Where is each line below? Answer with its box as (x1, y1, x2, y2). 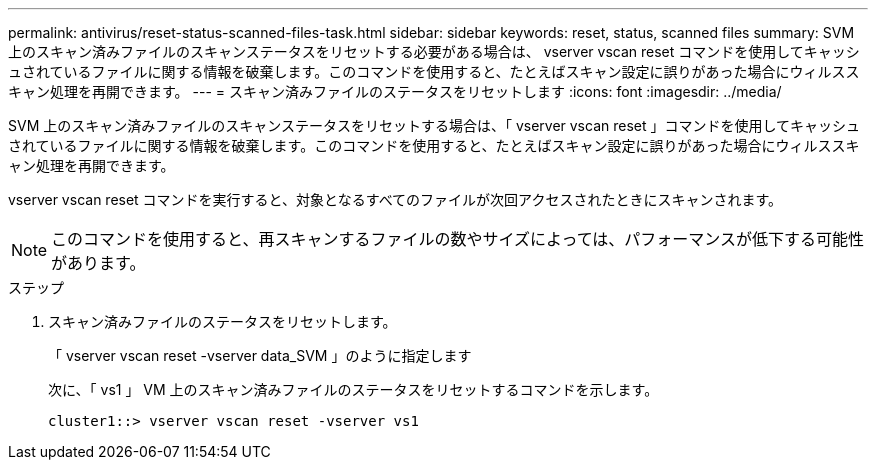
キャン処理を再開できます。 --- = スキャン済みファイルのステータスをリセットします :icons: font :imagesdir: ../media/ (8, 83, 782, 100)
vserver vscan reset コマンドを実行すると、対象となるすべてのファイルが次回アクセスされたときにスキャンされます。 (8, 191, 782, 208)
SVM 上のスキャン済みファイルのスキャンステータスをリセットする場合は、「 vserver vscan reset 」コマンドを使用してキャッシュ (8, 117, 861, 134)
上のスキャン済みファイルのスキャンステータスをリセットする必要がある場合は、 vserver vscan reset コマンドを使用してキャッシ (8, 43, 860, 60)
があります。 (51, 253, 146, 273)
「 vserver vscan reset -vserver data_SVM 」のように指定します (48, 347, 472, 364)
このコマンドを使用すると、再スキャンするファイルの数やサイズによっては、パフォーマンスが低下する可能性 (51, 229, 865, 249)
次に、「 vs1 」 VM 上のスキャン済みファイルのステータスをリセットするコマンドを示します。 (48, 381, 659, 398)
